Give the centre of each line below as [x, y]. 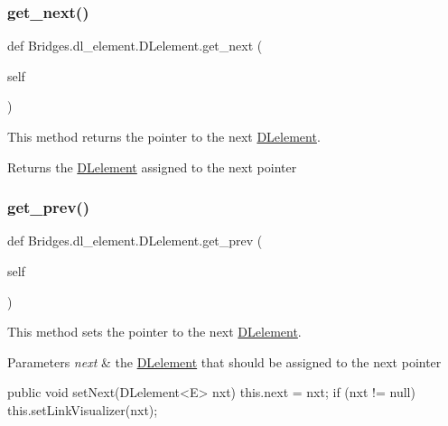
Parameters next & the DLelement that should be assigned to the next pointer [224, 361]
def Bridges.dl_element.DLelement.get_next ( [135, 46]
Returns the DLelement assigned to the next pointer [152, 167]
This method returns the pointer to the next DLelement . [164, 136]
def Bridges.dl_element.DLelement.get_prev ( [135, 241]
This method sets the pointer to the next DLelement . [154, 332]
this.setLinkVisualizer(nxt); [83, 409]
